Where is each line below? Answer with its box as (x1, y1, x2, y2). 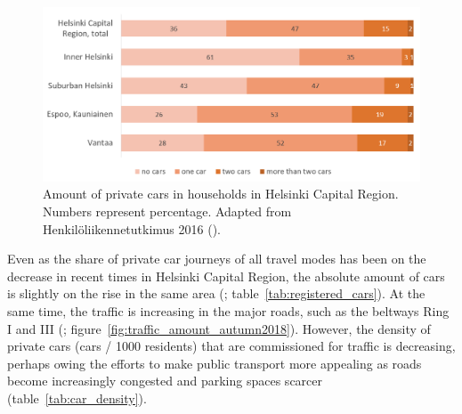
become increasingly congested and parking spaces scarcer (7, 371, 323, 390)
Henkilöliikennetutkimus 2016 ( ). (43, 219, 221, 238)
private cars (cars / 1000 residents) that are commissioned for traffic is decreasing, (7, 337, 456, 355)
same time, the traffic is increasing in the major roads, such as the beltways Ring (7, 302, 450, 320)
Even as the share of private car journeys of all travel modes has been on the (7, 249, 426, 268)
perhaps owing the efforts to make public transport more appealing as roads (7, 353, 422, 372)
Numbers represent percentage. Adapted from (43, 202, 292, 221)
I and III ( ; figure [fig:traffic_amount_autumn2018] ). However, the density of (7, 319, 431, 337)
